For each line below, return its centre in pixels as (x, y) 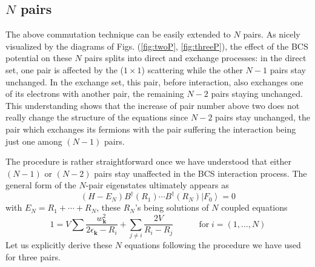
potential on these (39, 58)
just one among (34, 141)
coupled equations (254, 207)
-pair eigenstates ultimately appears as (157, 185)
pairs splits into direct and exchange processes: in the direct (195, 58)
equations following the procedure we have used (213, 245)
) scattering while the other (192, 69)
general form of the (41, 185)
